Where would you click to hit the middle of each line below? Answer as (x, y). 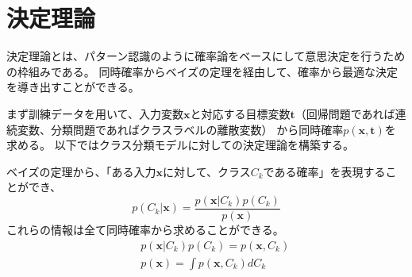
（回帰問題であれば (345, 113)
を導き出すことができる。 (73, 87)
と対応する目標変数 (240, 113)
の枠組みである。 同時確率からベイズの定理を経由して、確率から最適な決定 (202, 71)
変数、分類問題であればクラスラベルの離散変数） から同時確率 (180, 129)
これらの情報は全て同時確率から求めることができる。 (145, 229)
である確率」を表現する (324, 171)
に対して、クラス (207, 171)
